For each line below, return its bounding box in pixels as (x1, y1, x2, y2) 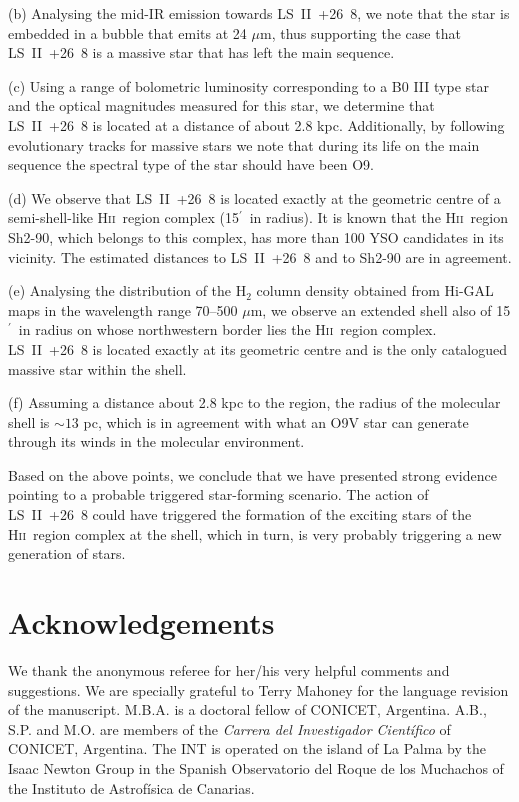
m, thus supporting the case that (259, 22, 461, 43)
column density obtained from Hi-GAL (256, 280, 494, 301)
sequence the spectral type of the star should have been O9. (8, 154, 374, 175)
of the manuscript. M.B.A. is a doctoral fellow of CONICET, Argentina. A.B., (8, 699, 487, 720)
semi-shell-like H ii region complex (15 (8, 207, 239, 228)
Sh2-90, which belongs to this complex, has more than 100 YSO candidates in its (8, 226, 504, 247)
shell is (8, 411, 50, 432)
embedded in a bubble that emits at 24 (8, 22, 247, 43)
